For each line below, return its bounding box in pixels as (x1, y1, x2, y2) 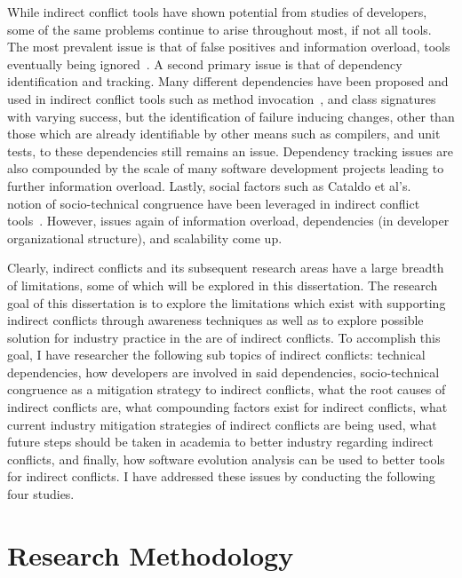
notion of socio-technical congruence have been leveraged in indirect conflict (7, 194, 420, 212)
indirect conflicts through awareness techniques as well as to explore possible (7, 311, 424, 329)
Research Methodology (7, 536, 294, 573)
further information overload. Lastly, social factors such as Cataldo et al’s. (7, 176, 411, 194)
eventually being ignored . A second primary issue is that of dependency (7, 54, 402, 73)
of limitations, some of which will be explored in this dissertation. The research (7, 275, 438, 294)
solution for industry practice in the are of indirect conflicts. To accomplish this (7, 328, 441, 346)
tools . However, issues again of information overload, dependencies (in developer (7, 211, 450, 230)
